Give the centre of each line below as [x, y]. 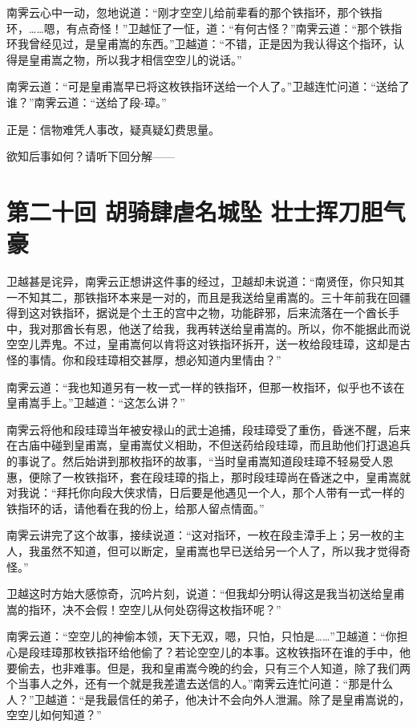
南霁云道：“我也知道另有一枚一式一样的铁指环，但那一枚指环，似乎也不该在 [206, 386]
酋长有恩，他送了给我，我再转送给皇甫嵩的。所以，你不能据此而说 [236, 328]
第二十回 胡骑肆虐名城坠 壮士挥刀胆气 [206, 211]
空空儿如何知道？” [54, 715]
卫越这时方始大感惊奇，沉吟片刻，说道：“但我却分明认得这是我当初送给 [194, 594]
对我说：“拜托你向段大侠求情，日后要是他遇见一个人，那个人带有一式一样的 [206, 492]
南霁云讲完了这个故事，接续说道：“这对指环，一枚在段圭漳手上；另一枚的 [200, 535]
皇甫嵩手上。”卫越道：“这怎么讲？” [96, 403]
